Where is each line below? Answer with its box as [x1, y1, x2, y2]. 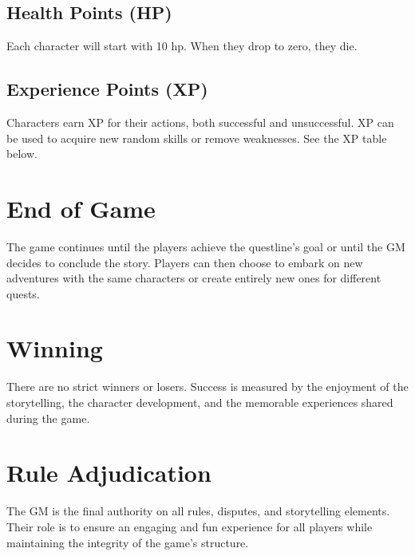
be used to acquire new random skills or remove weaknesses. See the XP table [6, 129, 387, 146]
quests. [6, 285, 40, 302]
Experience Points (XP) [6, 77, 208, 101]
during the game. [6, 409, 90, 426]
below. [6, 145, 38, 162]
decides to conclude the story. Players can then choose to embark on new [6, 254, 363, 270]
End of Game [6, 191, 156, 224]
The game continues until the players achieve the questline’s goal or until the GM [6, 238, 405, 254]
